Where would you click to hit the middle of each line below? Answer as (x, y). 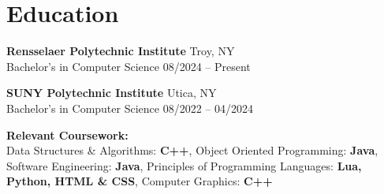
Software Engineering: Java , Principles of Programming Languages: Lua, (184, 165)
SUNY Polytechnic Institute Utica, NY (112, 93)
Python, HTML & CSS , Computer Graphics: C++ (140, 181)
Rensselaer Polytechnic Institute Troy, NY (121, 51)
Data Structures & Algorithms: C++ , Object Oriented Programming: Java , (192, 150)
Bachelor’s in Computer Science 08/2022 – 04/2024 (130, 108)
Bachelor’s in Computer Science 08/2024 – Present (129, 66)
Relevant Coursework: (67, 134)
